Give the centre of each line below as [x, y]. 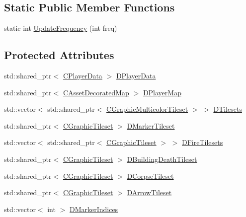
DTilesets [228, 109]
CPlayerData [82, 75]
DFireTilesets [202, 142]
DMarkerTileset [151, 125]
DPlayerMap [162, 92]
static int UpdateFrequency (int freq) [61, 28]
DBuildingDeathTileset [162, 159]
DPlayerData [136, 75]
